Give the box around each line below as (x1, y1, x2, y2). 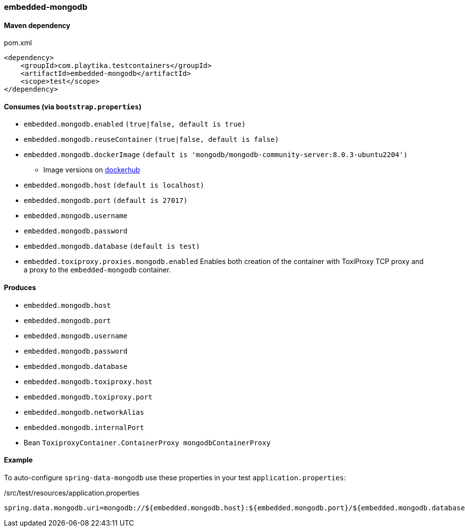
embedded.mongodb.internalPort (24, 423, 144, 431)
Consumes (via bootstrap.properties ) (4, 102, 142, 111)
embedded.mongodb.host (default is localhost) (24, 181, 204, 190)
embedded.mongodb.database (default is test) (24, 242, 200, 251)
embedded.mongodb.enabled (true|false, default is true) (24, 120, 246, 129)
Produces (4, 283, 36, 292)
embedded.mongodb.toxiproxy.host (24, 377, 153, 386)
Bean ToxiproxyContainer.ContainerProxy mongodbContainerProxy (24, 438, 271, 447)
